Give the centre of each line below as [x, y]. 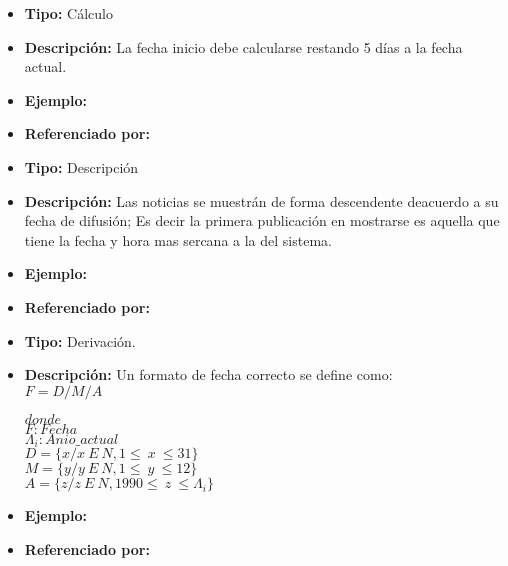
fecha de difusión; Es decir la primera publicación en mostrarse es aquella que [262, 220]
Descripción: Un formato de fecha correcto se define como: [208, 374]
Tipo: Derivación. [80, 340]
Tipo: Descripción [81, 166]
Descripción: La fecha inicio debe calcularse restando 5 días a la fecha [243, 46]
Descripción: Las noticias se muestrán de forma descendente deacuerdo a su [261, 200]
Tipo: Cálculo [68, 13]
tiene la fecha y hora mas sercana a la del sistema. [178, 239]
